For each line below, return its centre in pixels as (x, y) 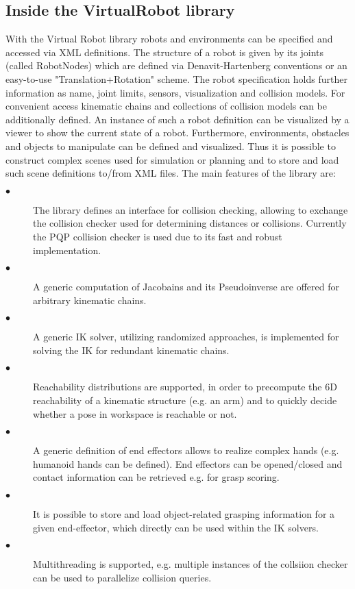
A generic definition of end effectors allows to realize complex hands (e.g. (186, 450)
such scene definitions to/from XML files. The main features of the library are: (171, 173)
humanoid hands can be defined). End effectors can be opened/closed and (188, 463)
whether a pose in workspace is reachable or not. (135, 413)
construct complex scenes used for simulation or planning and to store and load (172, 159)
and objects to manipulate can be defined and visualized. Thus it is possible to (171, 146)
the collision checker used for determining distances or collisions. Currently (190, 223)
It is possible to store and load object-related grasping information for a (184, 514)
